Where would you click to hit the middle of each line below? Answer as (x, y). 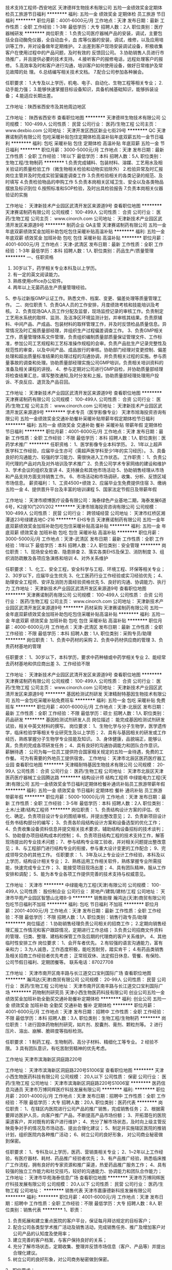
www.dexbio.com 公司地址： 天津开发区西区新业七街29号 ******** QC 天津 (85, 130)
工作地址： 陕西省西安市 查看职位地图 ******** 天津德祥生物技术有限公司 (83, 118)
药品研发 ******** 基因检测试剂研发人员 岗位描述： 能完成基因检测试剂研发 (85, 720)
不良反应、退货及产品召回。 (43, 382)
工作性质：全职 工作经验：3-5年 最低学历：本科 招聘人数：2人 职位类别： (88, 803)
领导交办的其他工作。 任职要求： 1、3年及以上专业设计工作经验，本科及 (85, 855)
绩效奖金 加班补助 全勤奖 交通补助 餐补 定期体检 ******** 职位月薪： (84, 1005)
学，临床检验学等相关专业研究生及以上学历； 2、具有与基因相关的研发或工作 (86, 733)
